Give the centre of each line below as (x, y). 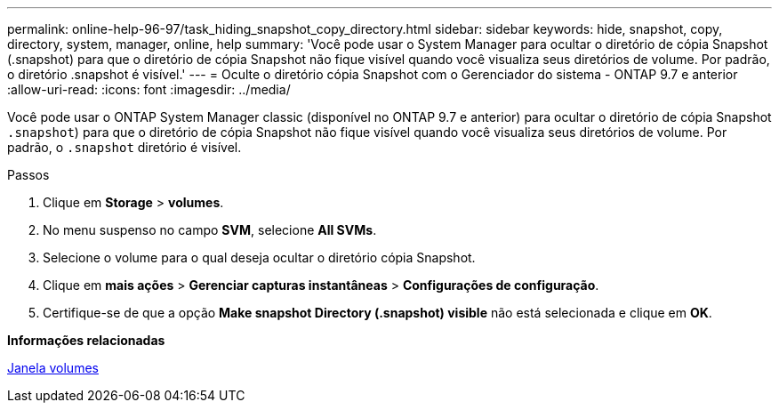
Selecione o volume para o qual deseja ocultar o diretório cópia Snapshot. (259, 257)
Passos (28, 175)
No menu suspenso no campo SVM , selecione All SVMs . (210, 230)
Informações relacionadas (86, 340)
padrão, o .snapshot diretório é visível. (124, 147)
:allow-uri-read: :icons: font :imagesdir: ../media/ (149, 89)
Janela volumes (53, 368)
